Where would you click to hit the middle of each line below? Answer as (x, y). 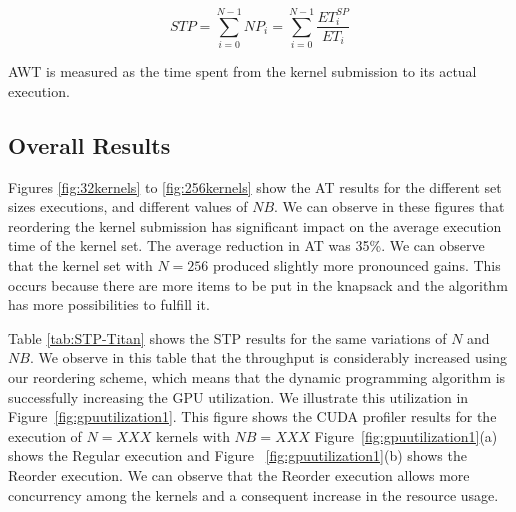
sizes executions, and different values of (128, 206)
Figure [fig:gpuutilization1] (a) (406, 435)
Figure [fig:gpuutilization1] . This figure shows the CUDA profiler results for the (252, 416)
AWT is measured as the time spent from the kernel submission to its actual (242, 71)
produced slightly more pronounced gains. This (357, 265)
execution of (45, 435)
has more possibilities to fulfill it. (109, 304)
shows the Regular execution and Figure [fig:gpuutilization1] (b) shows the (237, 455)
